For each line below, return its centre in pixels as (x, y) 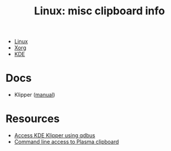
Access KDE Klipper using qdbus (55, 135)
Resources (33, 119)
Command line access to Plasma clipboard (66, 142)
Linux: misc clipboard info (100, 11)
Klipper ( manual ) (35, 95)
